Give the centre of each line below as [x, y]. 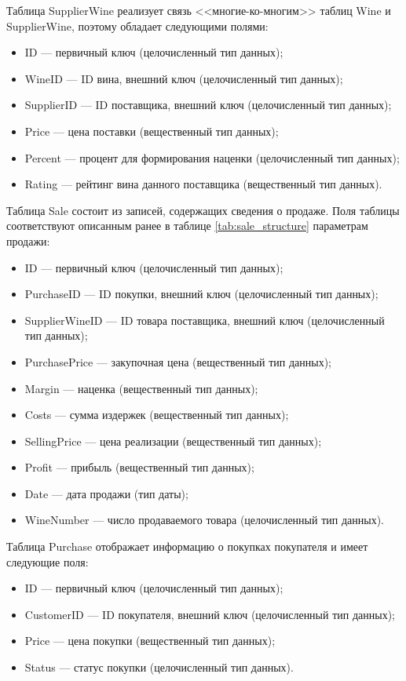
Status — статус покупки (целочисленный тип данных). [159, 667]
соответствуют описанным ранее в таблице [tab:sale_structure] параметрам [187, 226]
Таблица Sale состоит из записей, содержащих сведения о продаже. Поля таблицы [203, 210]
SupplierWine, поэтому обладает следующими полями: [137, 25]
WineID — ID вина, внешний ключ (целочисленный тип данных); [184, 78]
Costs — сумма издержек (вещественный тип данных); [157, 415]
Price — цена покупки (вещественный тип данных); [150, 641]
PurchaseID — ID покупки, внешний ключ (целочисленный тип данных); [201, 294]
